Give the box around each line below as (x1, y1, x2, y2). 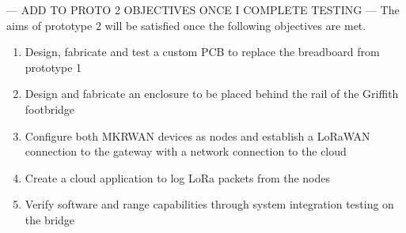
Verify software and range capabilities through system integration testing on (25, 196, 394, 212)
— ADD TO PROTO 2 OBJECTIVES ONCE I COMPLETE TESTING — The (6, 2, 400, 17)
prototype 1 (25, 58, 82, 75)
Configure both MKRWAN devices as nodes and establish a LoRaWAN (25, 127, 370, 144)
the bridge (25, 211, 75, 227)
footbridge (25, 100, 75, 117)
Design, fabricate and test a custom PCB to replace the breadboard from (25, 43, 380, 60)
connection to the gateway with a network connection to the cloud (25, 143, 347, 160)
